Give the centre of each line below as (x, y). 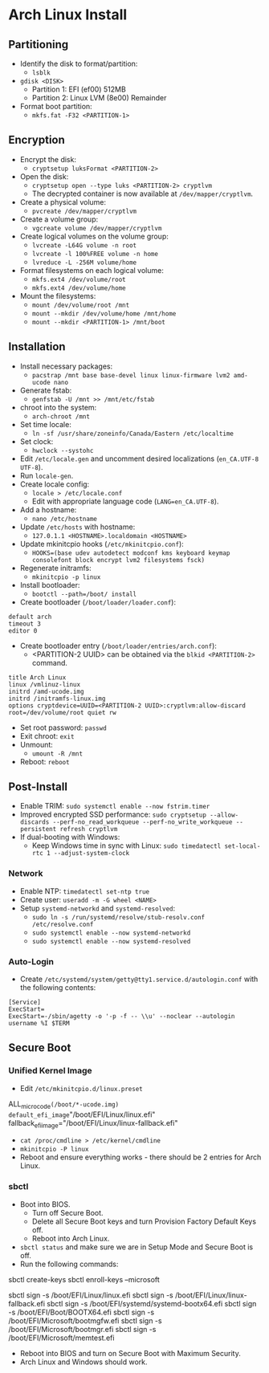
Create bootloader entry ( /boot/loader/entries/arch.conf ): (118, 646)
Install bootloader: (50, 585)
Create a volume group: (59, 219)
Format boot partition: (56, 106)
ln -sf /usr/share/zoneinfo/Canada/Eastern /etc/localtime (133, 434)
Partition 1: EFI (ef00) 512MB (79, 89)
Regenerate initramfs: (55, 568)
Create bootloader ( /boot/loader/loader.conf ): (98, 602)
